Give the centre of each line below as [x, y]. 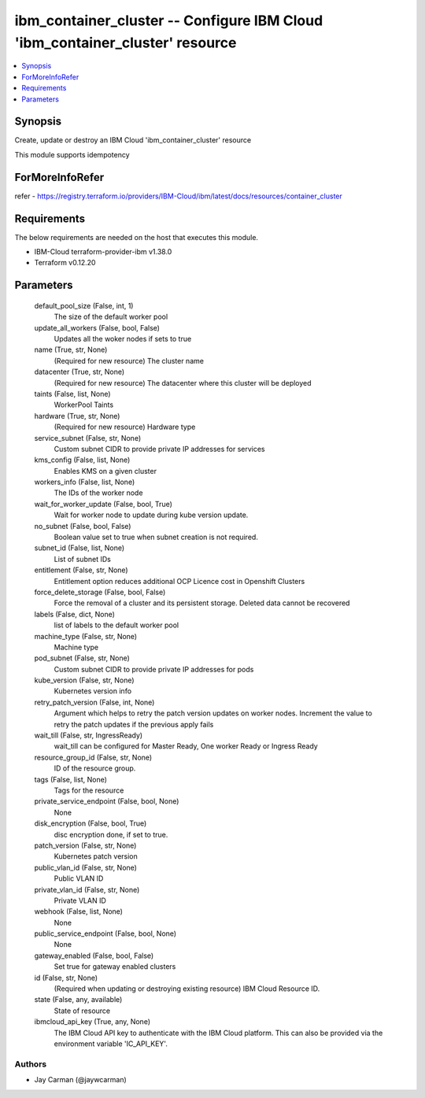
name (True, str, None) [71, 349]
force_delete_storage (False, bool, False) [100, 592]
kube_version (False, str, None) [84, 680]
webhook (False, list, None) [79, 911]
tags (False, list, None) [71, 779]
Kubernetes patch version [96, 856]
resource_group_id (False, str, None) [93, 757]
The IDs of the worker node [98, 493]
